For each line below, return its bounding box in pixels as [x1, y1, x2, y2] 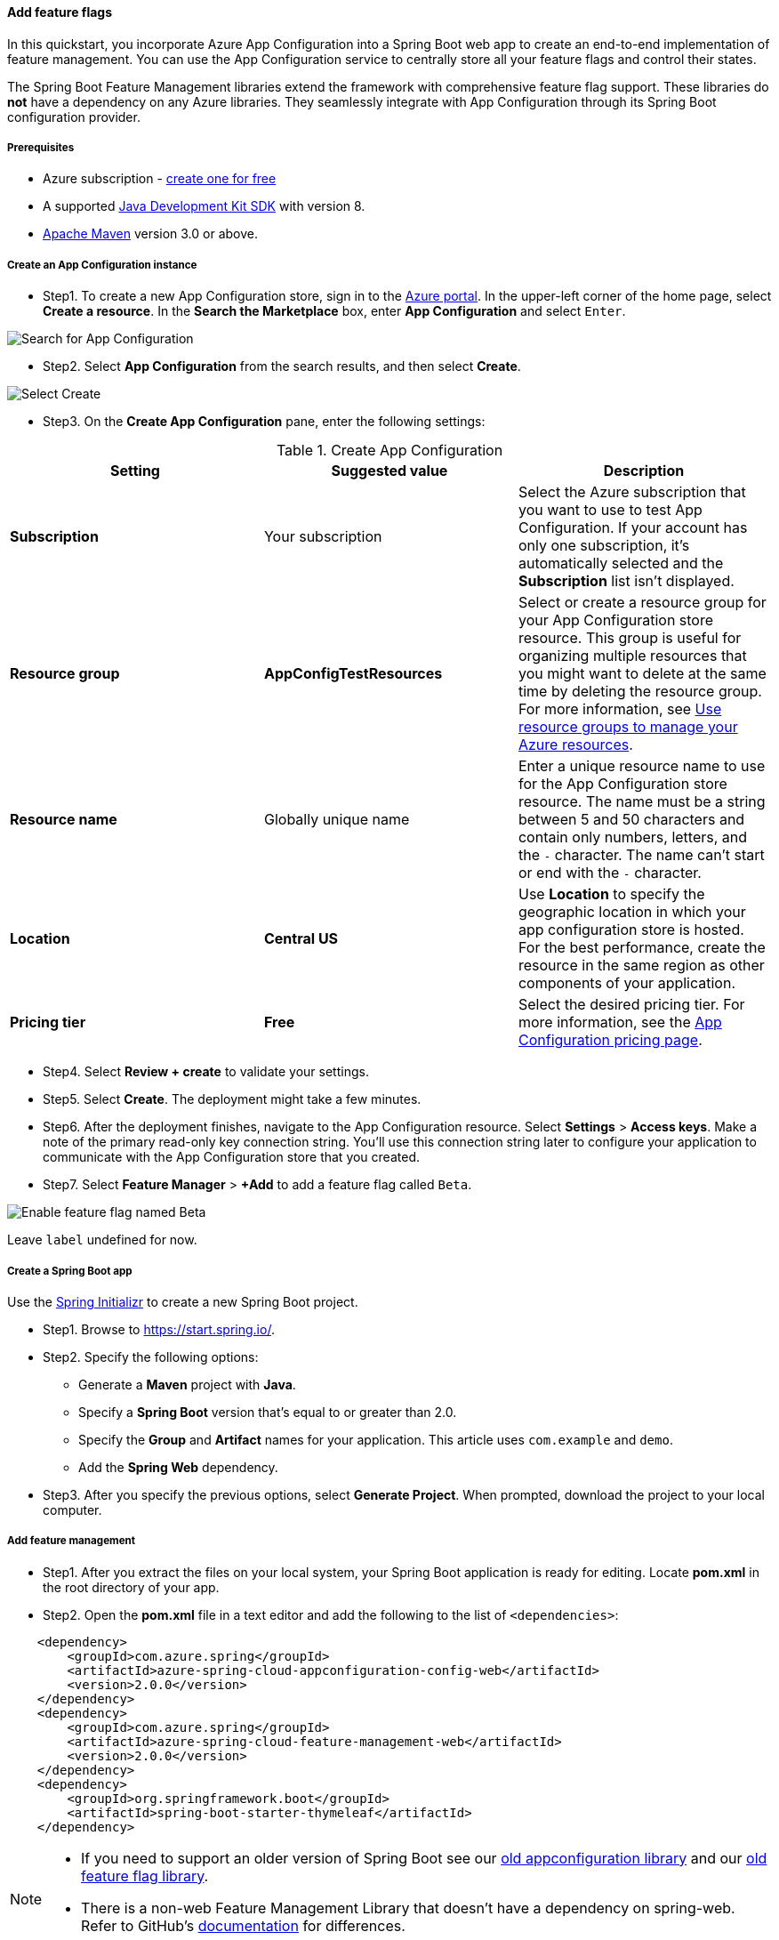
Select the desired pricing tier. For [518, 995, 745, 1014]
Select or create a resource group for [518, 593, 767, 612]
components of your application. [518, 974, 736, 993]
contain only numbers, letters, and [518, 828, 748, 847]
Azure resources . [518, 736, 633, 754]
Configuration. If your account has [518, 519, 748, 537]
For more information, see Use [518, 700, 722, 719]
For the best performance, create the [518, 938, 766, 957]
